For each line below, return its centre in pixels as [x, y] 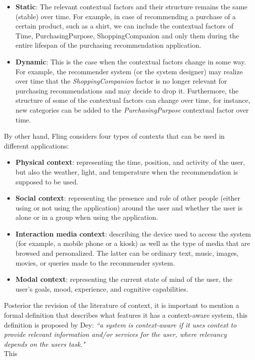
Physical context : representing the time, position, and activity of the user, [130, 162]
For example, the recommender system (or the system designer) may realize [129, 71]
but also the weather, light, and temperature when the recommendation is [127, 171]
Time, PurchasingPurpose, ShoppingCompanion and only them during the [127, 35]
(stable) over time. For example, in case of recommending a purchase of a [126, 16]
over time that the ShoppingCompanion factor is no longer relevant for [121, 81]
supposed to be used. [47, 181]
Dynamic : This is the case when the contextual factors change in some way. [131, 61]
